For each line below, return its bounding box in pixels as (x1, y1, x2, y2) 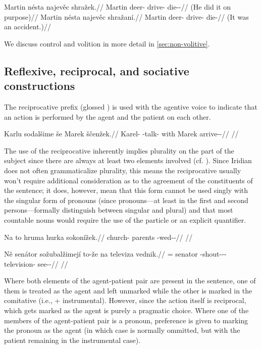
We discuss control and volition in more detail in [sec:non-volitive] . (4, 38, 210, 48)
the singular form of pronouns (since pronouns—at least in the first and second (4, 194, 248, 205)
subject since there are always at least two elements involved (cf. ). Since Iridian (4, 155, 252, 166)
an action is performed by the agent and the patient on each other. (4, 111, 211, 122)
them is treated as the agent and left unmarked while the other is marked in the (4, 285, 252, 295)
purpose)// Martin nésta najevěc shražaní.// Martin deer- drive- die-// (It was (4, 11, 249, 22)
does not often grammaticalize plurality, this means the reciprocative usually (4, 165, 241, 175)
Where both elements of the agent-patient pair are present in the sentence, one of (4, 275, 256, 286)
